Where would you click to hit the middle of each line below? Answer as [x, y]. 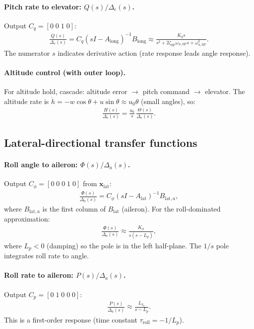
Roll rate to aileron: [39, 275]
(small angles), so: [168, 101]
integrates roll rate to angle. [46, 256]
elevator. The [225, 91]
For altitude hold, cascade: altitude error [66, 91]
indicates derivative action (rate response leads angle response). [154, 53]
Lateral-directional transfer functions [101, 143]
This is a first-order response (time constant [71, 319]
